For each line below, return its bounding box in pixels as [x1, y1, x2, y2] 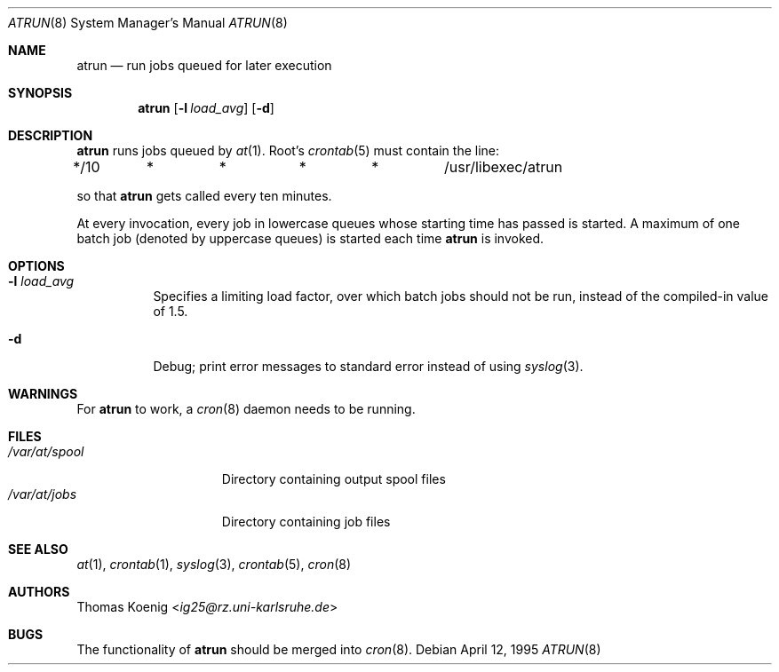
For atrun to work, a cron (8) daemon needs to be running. [76, 401, 416, 416]
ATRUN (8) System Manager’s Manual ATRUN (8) [8, 15, 288, 30]
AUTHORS [8, 584, 70, 599]
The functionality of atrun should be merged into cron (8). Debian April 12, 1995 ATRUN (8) [76, 642, 601, 657]
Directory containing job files [221, 514, 391, 529]
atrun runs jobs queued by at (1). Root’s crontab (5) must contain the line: [76, 143, 500, 158]
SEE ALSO [8, 542, 68, 557]
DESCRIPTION [8, 128, 93, 143]
